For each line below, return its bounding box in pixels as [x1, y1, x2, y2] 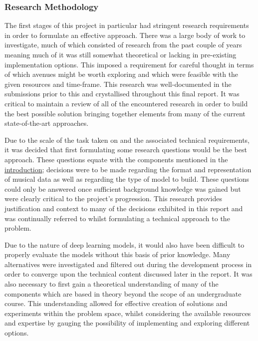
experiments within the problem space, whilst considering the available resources [4, 308, 251, 318]
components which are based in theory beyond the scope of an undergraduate [4, 288, 242, 299]
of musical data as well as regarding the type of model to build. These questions [4, 174, 250, 184]
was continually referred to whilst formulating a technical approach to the [4, 213, 230, 223]
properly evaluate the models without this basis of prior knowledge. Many [4, 249, 231, 260]
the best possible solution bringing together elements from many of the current [4, 108, 246, 118]
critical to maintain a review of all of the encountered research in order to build [4, 98, 248, 108]
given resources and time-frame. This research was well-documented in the [4, 78, 232, 89]
